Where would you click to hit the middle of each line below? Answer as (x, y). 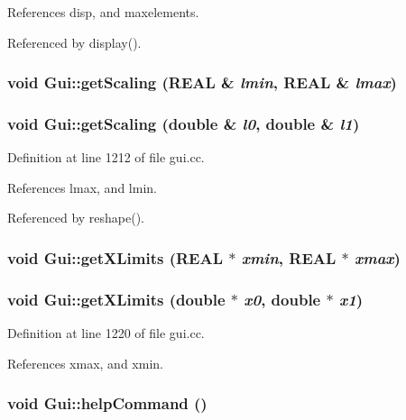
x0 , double (282, 299)
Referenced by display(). (74, 42)
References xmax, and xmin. (85, 363)
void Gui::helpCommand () (107, 403)
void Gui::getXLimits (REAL (115, 257)
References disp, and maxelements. (103, 12)
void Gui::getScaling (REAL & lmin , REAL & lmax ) (202, 82)
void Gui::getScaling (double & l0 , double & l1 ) (184, 123)
